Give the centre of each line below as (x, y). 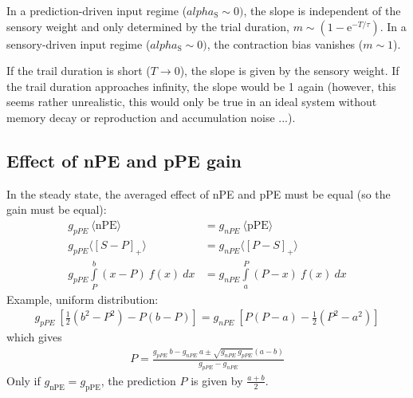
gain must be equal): (57, 209)
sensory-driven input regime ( (79, 43)
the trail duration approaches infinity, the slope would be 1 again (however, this (201, 86)
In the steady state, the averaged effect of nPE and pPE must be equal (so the (199, 193)
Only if (24, 380)
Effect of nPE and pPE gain (124, 160)
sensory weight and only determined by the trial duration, (148, 26)
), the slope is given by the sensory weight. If (289, 71)
